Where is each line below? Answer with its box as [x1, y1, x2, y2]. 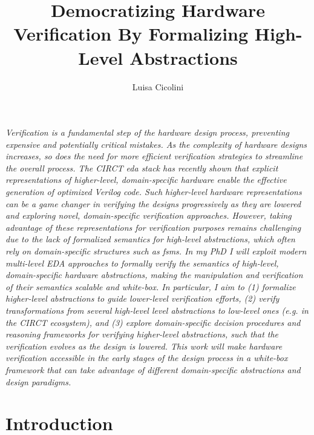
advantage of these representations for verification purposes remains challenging [5, 221, 301, 233]
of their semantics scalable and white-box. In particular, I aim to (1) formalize [5, 280, 296, 293]
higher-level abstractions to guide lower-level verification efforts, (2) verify [5, 292, 280, 305]
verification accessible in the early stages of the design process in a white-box [5, 351, 288, 364]
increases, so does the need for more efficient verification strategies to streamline [5, 150, 303, 162]
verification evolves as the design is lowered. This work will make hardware [5, 339, 283, 352]
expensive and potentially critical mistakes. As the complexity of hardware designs [5, 138, 307, 150]
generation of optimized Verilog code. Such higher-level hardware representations [5, 185, 302, 198]
